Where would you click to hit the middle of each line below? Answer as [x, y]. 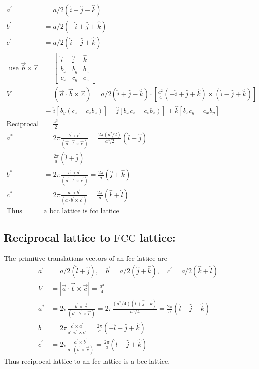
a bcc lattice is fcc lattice [81, 211]
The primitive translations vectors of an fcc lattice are [86, 258]
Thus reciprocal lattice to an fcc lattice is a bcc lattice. [87, 360]
